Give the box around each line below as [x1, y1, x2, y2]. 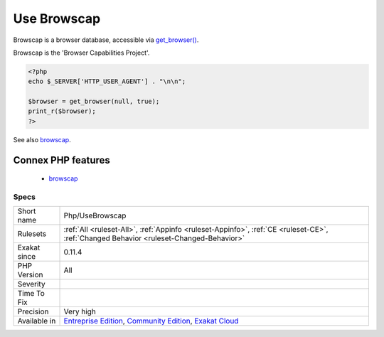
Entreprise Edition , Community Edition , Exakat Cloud [63, 316, 239, 326]
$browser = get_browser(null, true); [28, 97, 160, 106]
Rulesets [17, 229, 46, 239]
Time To [17, 289, 46, 299]
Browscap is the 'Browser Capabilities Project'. [13, 48, 150, 57]
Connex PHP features [13, 154, 110, 166]
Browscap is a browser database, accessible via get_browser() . [13, 36, 199, 44]
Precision [17, 306, 49, 316]
